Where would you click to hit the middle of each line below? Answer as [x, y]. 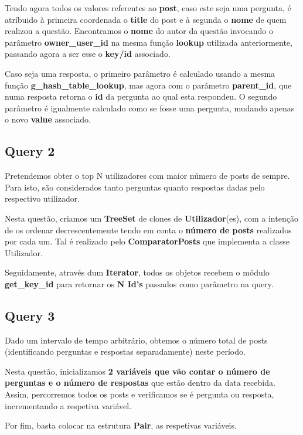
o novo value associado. [48, 119]
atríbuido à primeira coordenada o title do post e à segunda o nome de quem [146, 19]
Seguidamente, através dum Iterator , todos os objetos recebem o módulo [137, 272]
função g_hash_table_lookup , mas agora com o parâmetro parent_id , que [148, 85]
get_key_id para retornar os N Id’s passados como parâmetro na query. [139, 283]
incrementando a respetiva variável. [68, 405]
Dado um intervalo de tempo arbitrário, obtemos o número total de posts [136, 340]
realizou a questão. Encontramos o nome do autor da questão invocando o [139, 31]
